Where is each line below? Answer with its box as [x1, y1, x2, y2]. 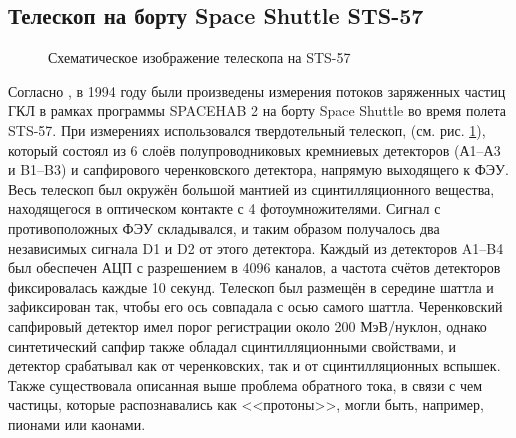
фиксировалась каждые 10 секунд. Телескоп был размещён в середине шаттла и [8, 276, 494, 297]
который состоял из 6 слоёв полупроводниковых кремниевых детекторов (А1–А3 [8, 139, 501, 160]
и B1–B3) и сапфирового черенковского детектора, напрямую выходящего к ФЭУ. [8, 159, 509, 180]
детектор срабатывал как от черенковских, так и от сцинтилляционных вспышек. [8, 355, 501, 376]
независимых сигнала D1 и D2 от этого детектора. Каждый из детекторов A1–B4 [8, 237, 504, 258]
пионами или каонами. [8, 413, 146, 434]
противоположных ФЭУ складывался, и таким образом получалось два [8, 217, 440, 238]
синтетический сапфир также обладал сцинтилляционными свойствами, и [8, 335, 456, 356]
